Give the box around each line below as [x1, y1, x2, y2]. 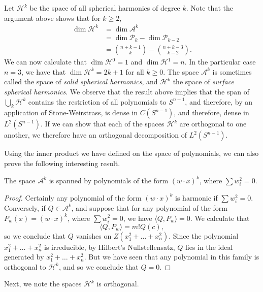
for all [125, 66, 144, 77]
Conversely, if [4, 202, 46, 213]
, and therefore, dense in [174, 107, 249, 118]
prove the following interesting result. [4, 158, 120, 168]
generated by [4, 251, 44, 262]
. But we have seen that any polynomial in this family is [84, 251, 259, 262]
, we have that [21, 66, 66, 77]
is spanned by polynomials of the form [49, 175, 169, 185]
